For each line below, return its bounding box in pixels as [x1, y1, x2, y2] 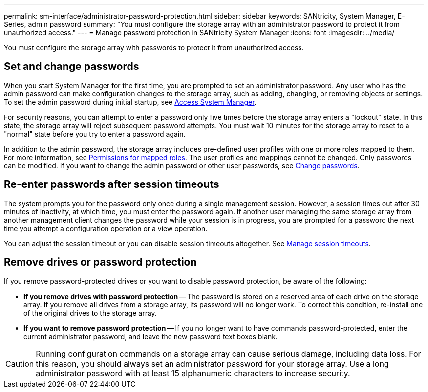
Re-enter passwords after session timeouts [4, 178, 219, 191]
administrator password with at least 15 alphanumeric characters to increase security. [36, 368, 350, 378]
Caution [5, 358, 34, 369]
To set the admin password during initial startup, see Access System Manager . [4, 97, 257, 106]
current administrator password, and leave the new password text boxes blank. [23, 332, 278, 341]
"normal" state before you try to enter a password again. [4, 129, 186, 138]
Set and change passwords [4, 60, 139, 73]
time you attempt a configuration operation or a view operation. [4, 224, 208, 232]
